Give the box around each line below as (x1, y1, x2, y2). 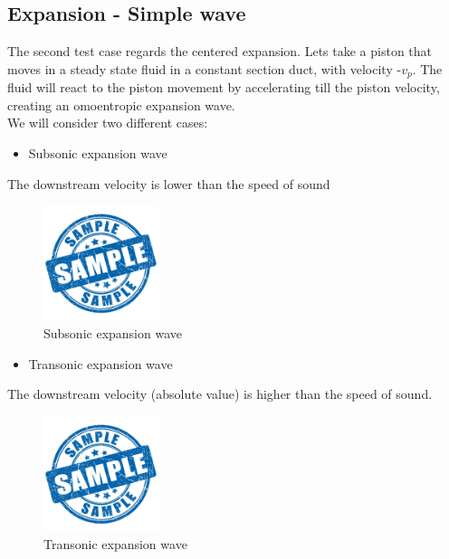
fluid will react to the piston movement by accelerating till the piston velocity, (7, 78, 440, 97)
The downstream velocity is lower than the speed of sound (7, 174, 330, 193)
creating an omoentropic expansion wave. (7, 95, 235, 114)
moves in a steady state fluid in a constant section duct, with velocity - (7, 59, 402, 78)
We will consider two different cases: (7, 113, 208, 132)
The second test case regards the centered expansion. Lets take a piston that (7, 42, 432, 61)
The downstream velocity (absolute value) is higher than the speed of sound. (7, 384, 433, 403)
